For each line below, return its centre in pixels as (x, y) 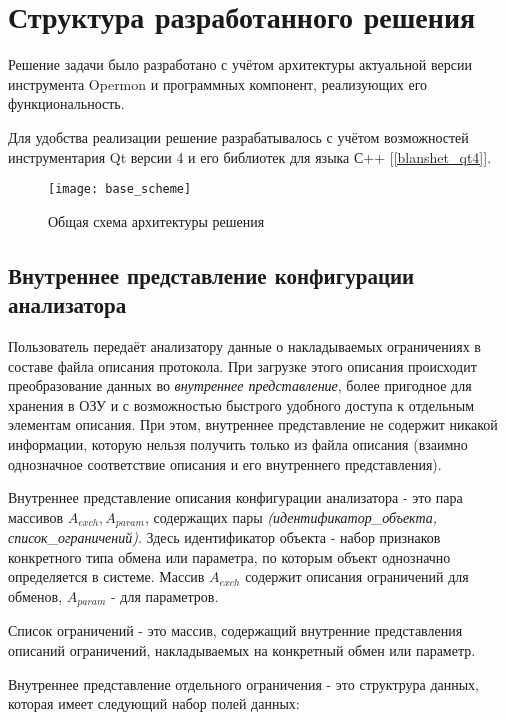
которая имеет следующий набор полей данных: (154, 703)
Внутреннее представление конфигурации (211, 274)
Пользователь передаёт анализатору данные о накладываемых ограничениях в (244, 345)
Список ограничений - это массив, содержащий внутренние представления (235, 630)
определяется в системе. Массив (106, 576)
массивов (36, 516)
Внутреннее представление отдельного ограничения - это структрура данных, (244, 683)
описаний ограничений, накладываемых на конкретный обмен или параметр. (242, 649)
